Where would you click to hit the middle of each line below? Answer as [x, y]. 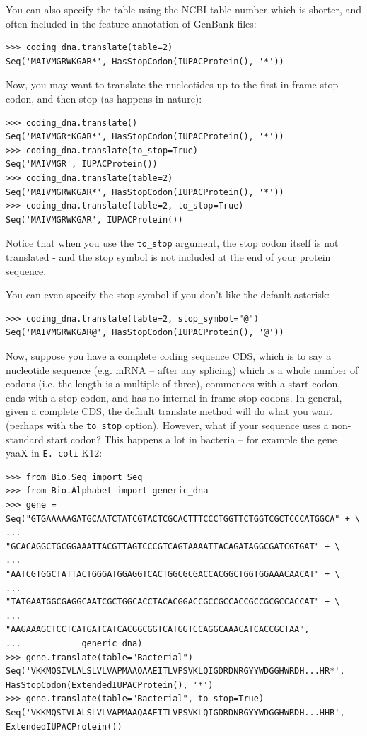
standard [25, 439]
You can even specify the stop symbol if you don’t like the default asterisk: [168, 294]
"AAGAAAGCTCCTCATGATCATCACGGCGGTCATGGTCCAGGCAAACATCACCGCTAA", [158, 630]
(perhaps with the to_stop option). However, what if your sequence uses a [167, 425]
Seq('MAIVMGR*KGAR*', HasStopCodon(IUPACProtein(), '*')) [145, 137]
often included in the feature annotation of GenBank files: [131, 23]
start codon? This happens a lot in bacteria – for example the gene [192, 439]
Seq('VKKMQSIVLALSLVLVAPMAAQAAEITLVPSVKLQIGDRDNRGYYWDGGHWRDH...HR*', [175, 671]
